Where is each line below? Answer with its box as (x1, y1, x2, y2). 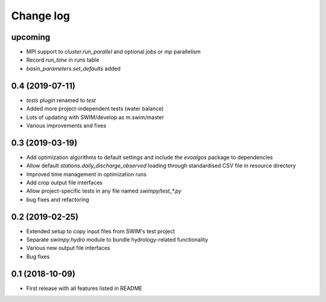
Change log (11, 9, 71, 22)
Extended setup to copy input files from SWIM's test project (26, 227, 175, 235)
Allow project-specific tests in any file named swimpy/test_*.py (26, 187, 182, 194)
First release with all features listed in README (26, 284, 142, 292)
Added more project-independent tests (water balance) (26, 105, 164, 112)
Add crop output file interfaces (26, 179, 103, 186)
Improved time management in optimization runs (26, 170, 147, 178)
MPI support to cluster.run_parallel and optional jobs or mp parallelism (26, 48, 201, 56)
